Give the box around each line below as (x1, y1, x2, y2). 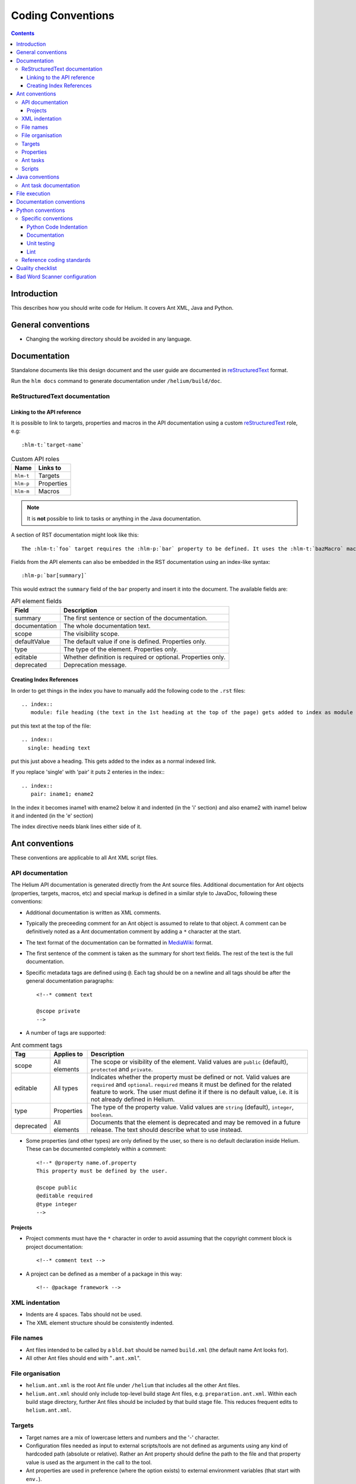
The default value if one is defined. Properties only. (63, 637, 207, 645)
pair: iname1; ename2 (30, 791, 94, 798)
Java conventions (16, 173, 59, 180)
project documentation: (26, 1243, 83, 1250)
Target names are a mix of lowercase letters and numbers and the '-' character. (26, 1434, 220, 1441)
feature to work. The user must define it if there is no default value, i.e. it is (90, 1087, 299, 1096)
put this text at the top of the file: (11, 722, 91, 730)
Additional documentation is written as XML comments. (26, 909, 161, 916)
